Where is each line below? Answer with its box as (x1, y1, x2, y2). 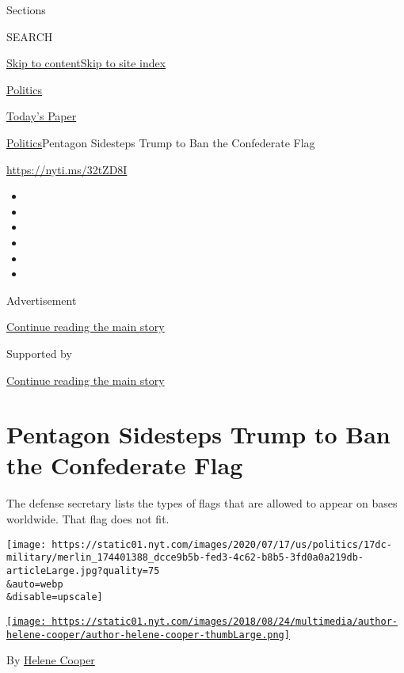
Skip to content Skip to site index (6, 55, 166, 71)
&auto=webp (6, 578, 63, 590)
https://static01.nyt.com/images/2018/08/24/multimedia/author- (51, 615, 398, 627)
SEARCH (6, 28, 53, 44)
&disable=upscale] (6, 591, 103, 603)
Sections (6, 2, 46, 17)
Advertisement (6, 291, 77, 308)
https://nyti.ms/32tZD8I (6, 161, 128, 177)
